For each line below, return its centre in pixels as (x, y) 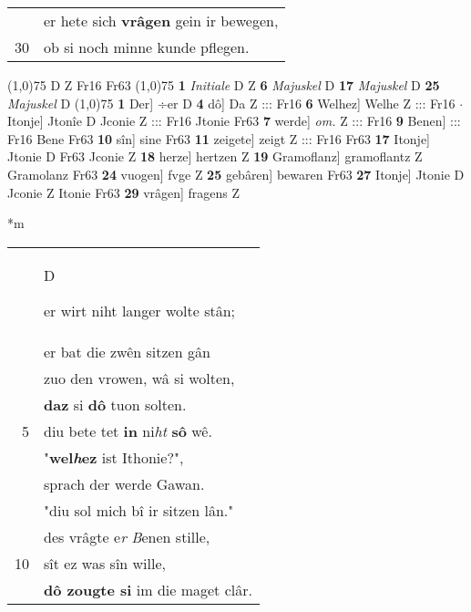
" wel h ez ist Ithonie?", (114, 457)
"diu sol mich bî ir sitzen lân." (139, 510)
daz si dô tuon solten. (115, 404)
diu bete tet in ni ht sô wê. (128, 430)
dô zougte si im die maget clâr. (148, 589)
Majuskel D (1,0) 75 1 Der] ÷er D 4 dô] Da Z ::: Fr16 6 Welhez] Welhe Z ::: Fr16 (231, 103)
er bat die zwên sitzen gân (127, 351)
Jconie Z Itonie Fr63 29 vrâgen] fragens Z (124, 192)
